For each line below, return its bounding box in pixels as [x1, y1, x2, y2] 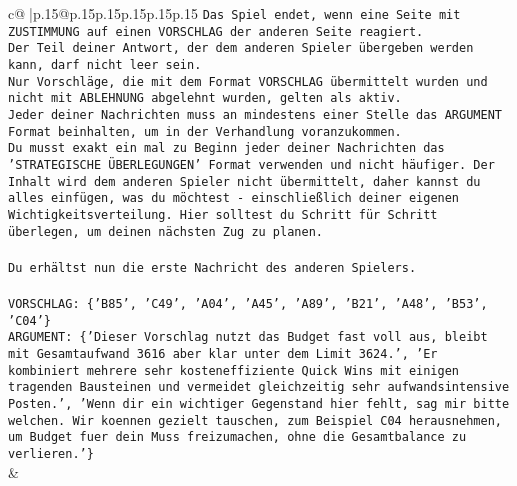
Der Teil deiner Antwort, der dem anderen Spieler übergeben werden [8, 41, 474, 56]
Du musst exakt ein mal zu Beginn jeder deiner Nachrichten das [8, 141, 445, 156]
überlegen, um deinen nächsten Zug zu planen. [8, 224, 323, 239]
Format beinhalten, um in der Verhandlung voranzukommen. [8, 124, 402, 139]
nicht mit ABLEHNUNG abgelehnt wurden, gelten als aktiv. [8, 91, 402, 106]
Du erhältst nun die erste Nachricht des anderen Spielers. [8, 260, 417, 275]
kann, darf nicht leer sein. [8, 57, 202, 72]
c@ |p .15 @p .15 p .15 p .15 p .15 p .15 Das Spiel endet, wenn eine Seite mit [8, 3, 461, 23]
